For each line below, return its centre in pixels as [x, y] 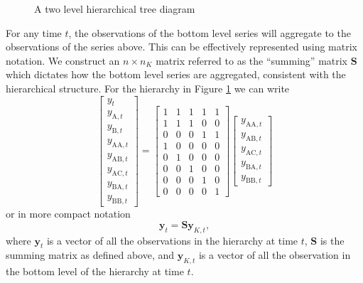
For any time [34, 32]
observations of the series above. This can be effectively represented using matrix [181, 47]
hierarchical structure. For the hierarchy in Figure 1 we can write [148, 88]
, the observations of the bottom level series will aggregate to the [210, 32]
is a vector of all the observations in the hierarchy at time [172, 240]
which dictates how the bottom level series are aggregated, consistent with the [176, 74]
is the [332, 240]
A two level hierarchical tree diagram [115, 9]
